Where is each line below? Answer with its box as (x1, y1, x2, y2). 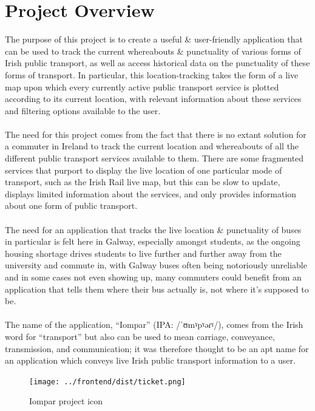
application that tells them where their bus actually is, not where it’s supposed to (5, 282, 309, 295)
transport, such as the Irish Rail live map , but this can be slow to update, (5, 175, 280, 188)
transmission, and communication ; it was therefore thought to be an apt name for (5, 342, 309, 355)
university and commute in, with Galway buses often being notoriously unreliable (5, 259, 307, 271)
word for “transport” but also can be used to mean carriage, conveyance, (5, 330, 275, 342)
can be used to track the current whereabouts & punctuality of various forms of (5, 44, 301, 57)
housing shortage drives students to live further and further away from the (5, 246, 282, 259)
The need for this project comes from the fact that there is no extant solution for (5, 127, 307, 140)
